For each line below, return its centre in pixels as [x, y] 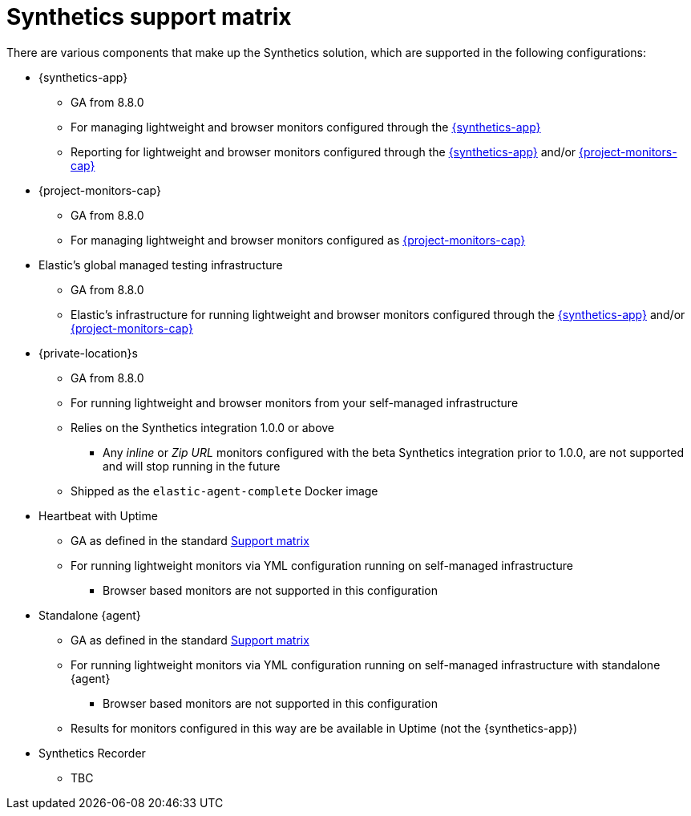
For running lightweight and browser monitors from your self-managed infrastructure [295, 402]
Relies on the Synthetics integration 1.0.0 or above [203, 427]
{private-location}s [88, 353]
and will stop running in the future [192, 466]
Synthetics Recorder [92, 753]
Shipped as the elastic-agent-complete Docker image [224, 491]
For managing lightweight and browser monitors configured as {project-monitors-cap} [298, 240]
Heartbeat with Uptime [98, 515]
